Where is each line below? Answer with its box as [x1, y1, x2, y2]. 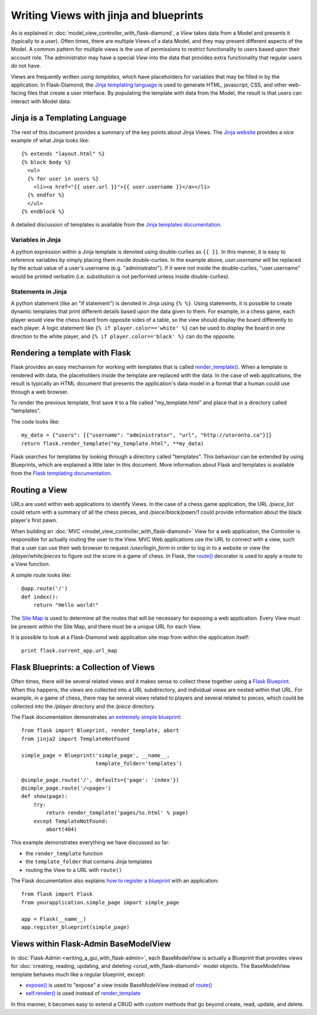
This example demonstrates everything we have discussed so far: [11, 839, 170, 846]
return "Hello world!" [33, 601, 99, 608]
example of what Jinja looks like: [11, 137, 90, 144]
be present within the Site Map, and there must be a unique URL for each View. [11, 623, 202, 630]
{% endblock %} [21, 208, 65, 215]
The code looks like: [11, 418, 60, 425]
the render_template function [25, 850, 103, 857]
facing [11, 89, 26, 96]
